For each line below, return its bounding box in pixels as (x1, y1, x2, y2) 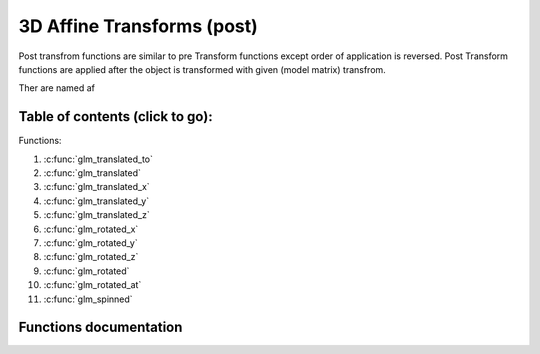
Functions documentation (18, 319, 183, 336)
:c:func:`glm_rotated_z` (43, 251, 139, 263)
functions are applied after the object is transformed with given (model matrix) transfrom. (18, 63, 387, 75)
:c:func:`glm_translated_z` (43, 209, 150, 221)
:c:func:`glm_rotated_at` (43, 279, 142, 291)
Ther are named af (18, 82, 95, 94)
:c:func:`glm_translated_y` (43, 195, 150, 207)
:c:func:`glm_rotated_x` (43, 223, 139, 235)
